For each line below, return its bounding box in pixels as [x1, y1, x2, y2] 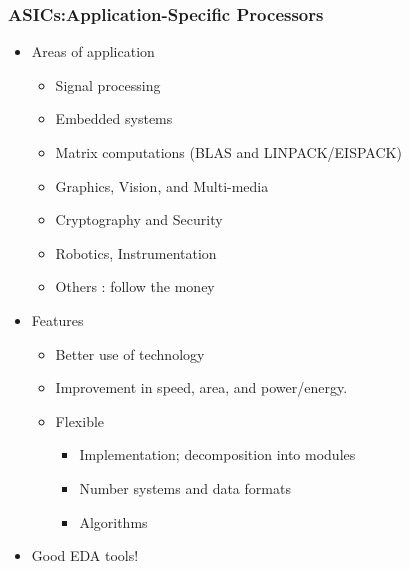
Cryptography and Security [55, 209, 223, 230]
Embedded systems [55, 108, 173, 129]
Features [31, 309, 84, 330]
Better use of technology [55, 343, 205, 364]
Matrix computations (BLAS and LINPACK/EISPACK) [55, 142, 402, 162]
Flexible [55, 410, 105, 431]
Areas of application [31, 41, 155, 62]
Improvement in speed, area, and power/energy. [55, 377, 348, 398]
